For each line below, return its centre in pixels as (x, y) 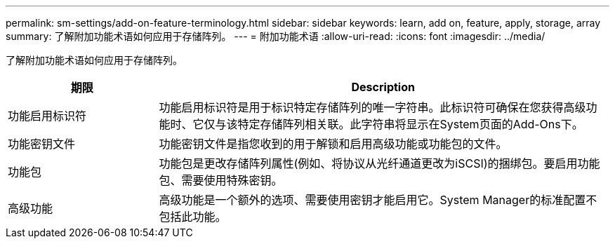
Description (383, 87)
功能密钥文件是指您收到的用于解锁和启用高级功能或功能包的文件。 (333, 144)
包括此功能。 (193, 217)
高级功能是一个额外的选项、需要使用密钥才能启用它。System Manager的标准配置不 (378, 200)
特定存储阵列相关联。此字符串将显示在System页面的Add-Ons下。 (410, 124)
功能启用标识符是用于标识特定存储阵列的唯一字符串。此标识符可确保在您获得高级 (372, 107)
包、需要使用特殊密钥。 (221, 180)
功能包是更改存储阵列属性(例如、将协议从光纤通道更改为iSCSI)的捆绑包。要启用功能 (379, 163)
